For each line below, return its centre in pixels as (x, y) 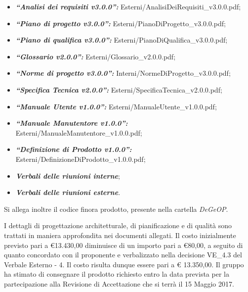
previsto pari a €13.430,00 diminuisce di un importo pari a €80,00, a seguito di (124, 245)
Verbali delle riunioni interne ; (68, 175)
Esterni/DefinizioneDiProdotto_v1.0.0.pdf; (81, 159)
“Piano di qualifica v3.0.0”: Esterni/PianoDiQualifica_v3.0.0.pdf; (122, 40)
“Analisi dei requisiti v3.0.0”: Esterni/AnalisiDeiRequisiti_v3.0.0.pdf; (128, 6)
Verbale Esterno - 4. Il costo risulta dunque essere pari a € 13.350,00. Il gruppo (124, 264)
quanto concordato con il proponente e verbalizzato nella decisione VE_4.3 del (123, 255)
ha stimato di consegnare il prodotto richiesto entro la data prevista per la (117, 274)
